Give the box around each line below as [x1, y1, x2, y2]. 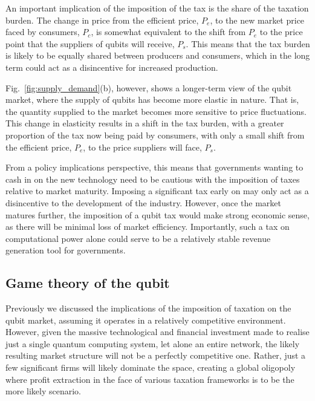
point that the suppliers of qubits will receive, [5, 37, 175, 50]
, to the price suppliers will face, [83, 140, 202, 153]
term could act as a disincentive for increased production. [5, 60, 218, 73]
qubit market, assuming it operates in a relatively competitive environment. [5, 313, 286, 326]
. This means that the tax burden [186, 37, 310, 50]
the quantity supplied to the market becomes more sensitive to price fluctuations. [5, 105, 307, 117]
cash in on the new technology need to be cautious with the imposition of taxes [5, 172, 300, 185]
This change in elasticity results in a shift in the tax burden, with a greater [5, 117, 284, 129]
